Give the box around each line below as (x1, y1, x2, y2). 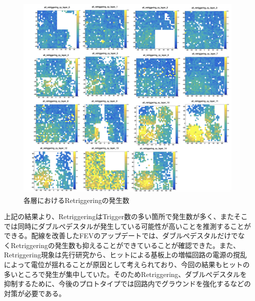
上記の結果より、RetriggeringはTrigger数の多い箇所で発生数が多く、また (4, 211, 234, 222)
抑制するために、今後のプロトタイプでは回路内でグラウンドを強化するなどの (4, 278, 251, 289)
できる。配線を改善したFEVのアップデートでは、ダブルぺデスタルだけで (4, 230, 238, 241)
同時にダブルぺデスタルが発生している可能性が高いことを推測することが (17, 221, 251, 231)
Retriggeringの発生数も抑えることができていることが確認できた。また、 (10, 240, 240, 250)
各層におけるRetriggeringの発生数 (24, 195, 129, 205)
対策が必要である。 (4, 288, 66, 298)
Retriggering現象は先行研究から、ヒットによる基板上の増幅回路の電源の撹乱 (4, 250, 247, 260)
